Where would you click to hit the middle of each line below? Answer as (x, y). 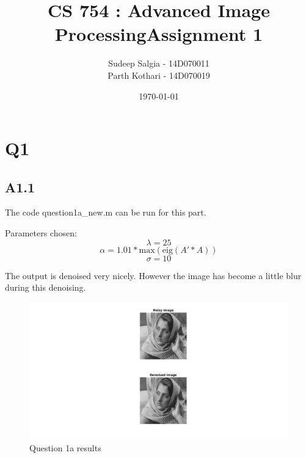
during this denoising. (46, 287)
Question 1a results (65, 447)
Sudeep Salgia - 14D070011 (159, 63)
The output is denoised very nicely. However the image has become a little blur (153, 275)
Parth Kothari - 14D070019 (159, 75)
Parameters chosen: (41, 233)
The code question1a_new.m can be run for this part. (106, 212)
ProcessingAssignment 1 (159, 34)
